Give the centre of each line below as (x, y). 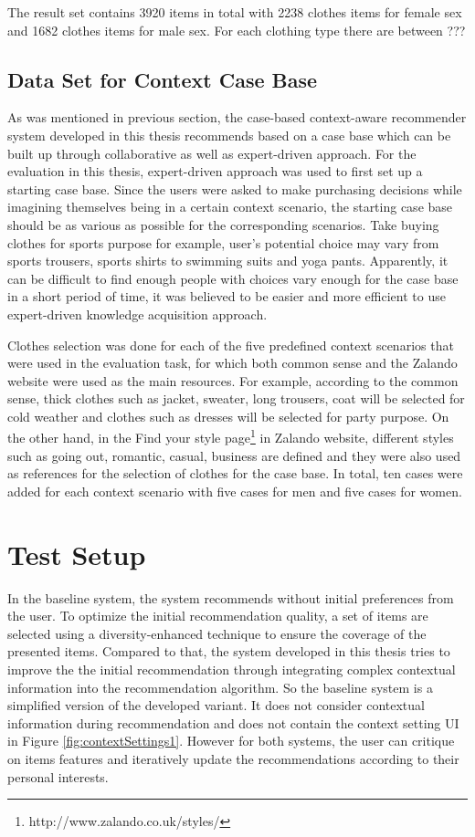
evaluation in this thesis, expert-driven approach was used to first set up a (215, 171)
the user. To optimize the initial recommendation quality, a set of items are (218, 616)
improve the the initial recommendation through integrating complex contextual (232, 670)
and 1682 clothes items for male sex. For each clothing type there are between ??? (237, 30)
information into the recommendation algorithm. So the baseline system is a (220, 687)
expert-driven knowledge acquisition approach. (137, 314)
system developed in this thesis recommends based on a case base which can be (229, 135)
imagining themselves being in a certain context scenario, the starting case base (230, 207)
